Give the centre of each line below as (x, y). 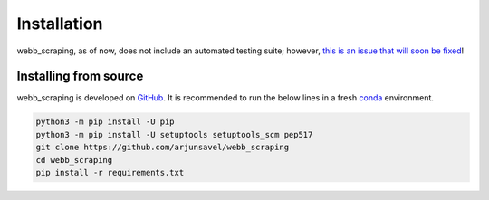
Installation (60, 24)
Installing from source (80, 76)
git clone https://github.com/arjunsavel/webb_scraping (163, 148)
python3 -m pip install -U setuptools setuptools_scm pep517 (174, 134)
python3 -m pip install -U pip (105, 122)
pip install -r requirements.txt (110, 172)
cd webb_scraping (74, 160)
